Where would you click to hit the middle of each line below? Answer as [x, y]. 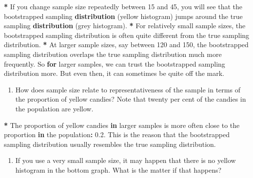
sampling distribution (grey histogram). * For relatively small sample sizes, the [125, 26]
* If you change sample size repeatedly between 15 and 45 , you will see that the [123, 6]
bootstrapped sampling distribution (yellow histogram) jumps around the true [123, 16]
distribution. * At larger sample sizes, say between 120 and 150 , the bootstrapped [126, 44]
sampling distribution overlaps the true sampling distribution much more [113, 54]
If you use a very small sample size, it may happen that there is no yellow [126, 160]
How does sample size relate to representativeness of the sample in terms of [128, 89]
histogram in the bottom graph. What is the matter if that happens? [118, 169]
